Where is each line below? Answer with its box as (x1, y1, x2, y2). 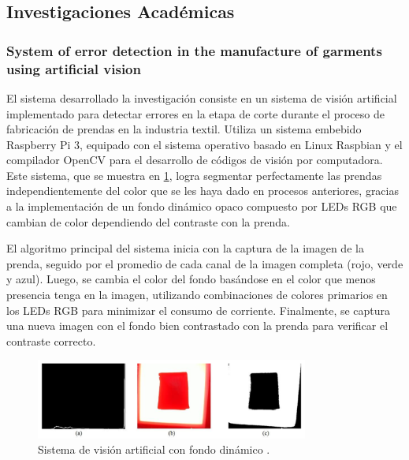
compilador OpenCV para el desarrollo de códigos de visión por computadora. (6, 151, 383, 168)
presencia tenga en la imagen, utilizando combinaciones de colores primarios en (6, 286, 388, 303)
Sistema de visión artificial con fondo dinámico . (38, 441, 270, 458)
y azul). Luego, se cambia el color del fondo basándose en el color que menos (6, 271, 376, 287)
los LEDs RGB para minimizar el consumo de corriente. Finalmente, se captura (6, 301, 391, 318)
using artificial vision (6, 58, 141, 78)
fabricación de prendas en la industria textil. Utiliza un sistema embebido (6, 121, 362, 137)
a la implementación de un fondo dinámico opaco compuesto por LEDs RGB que (6, 198, 397, 215)
